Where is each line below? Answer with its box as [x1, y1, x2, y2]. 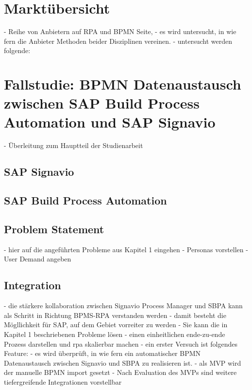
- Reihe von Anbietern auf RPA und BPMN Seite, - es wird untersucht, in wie [4, 26, 236, 37]
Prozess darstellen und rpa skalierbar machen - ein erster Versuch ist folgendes [4, 338, 237, 349]
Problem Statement [4, 221, 104, 236]
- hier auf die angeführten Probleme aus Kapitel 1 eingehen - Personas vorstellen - [4, 244, 248, 254]
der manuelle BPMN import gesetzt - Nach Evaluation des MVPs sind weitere [4, 367, 237, 377]
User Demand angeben [4, 254, 71, 264]
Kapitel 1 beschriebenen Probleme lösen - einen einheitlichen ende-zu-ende [4, 329, 225, 339]
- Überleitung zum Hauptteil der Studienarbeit [4, 140, 143, 150]
